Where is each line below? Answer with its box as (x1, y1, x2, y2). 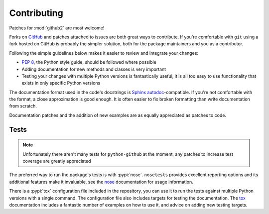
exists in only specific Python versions (21, 80, 101, 86)
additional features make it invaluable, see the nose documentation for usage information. (9, 179, 194, 185)
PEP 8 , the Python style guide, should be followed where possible (21, 59, 156, 65)
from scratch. (9, 103, 37, 109)
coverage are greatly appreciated (22, 158, 91, 164)
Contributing (9, 7, 63, 18)
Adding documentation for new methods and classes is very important (21, 66, 166, 72)
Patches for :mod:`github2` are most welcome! (9, 25, 105, 31)
